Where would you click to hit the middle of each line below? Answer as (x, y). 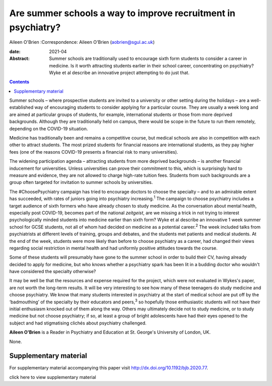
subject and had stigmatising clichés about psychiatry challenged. (78, 323)
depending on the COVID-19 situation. (49, 128)
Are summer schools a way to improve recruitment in (122, 13)
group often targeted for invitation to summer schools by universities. (81, 182)
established (21, 107)
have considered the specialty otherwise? (53, 272)
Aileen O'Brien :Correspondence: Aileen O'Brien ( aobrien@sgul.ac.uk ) (82, 42)
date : (15, 51)
